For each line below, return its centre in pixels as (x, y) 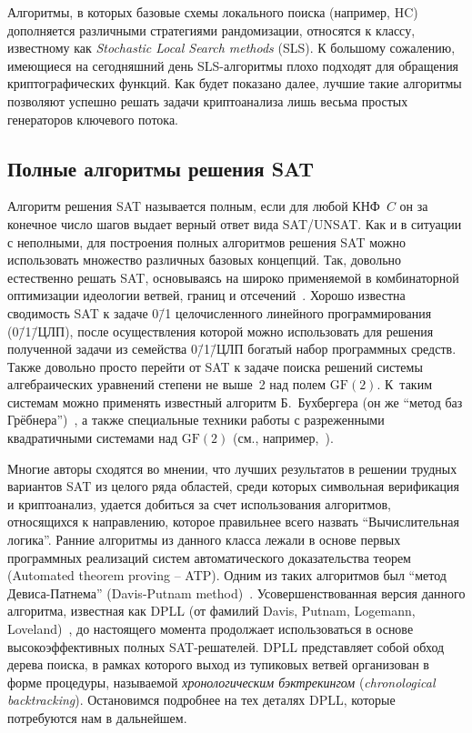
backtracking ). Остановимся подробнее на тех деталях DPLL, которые (201, 700)
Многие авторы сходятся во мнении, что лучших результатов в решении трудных (232, 468)
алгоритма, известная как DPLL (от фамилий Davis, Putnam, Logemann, (211, 611)
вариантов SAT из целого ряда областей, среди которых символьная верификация (233, 486)
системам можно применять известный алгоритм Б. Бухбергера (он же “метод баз (235, 402)
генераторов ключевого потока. (93, 119)
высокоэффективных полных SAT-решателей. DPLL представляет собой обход (226, 646)
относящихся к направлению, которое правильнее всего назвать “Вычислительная (233, 522)
